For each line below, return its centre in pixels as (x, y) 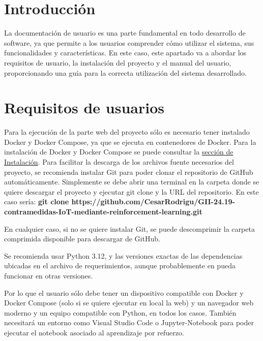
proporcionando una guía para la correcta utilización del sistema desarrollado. (125, 72)
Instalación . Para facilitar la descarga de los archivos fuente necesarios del (119, 162)
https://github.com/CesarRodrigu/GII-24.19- (153, 201)
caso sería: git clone (37, 201)
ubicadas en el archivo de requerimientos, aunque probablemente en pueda (120, 266)
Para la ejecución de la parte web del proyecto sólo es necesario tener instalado (127, 132)
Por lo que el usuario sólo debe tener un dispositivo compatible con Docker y (124, 292)
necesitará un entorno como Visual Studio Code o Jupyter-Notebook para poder (129, 322)
